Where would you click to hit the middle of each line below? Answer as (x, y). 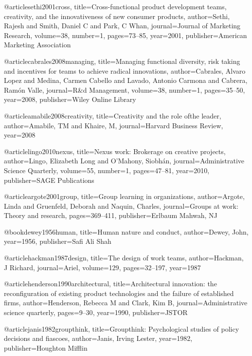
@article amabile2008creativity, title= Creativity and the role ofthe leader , (113, 115)
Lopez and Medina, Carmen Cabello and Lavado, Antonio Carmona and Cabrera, (126, 80)
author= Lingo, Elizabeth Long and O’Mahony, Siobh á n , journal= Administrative (124, 161)
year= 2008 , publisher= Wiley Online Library (70, 99)
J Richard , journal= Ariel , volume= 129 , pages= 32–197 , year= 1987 (102, 267)
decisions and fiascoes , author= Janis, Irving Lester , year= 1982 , (98, 338)
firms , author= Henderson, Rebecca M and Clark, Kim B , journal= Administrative (126, 303)
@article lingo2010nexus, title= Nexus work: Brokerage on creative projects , (115, 151)
